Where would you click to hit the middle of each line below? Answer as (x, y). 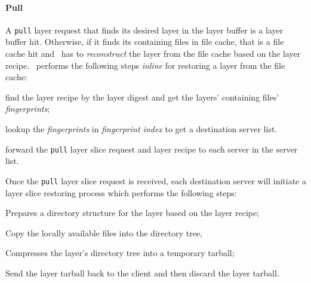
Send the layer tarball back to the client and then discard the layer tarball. (142, 273)
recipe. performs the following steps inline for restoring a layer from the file (145, 65)
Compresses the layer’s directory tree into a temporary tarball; (120, 253)
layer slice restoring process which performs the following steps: (121, 192)
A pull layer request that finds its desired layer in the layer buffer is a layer (144, 30)
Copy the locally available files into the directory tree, (104, 232)
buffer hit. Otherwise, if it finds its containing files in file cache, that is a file (145, 42)
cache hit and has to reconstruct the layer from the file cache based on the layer (153, 54)
